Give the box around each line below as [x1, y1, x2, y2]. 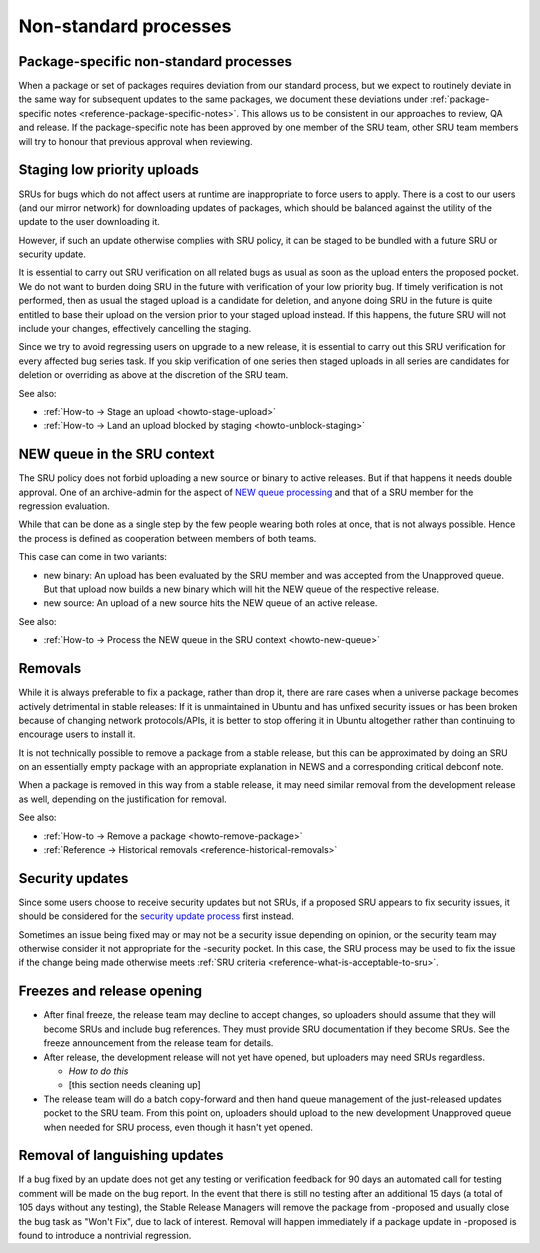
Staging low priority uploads [18, 161, 199, 179]
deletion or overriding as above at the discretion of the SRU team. [18, 369, 289, 381]
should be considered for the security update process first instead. [18, 910, 295, 922]
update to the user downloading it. [18, 216, 160, 228]
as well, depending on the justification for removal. [18, 793, 227, 805]
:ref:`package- [430, 93, 490, 105]
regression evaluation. [18, 500, 110, 512]
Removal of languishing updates [18, 1147, 224, 1164]
